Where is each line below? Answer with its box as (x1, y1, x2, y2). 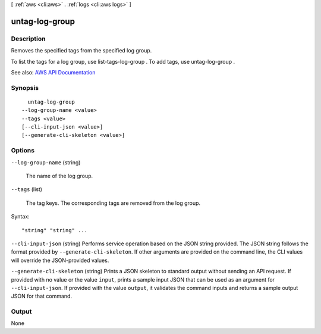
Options (11, 146, 35, 155)
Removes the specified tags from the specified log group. (11, 47, 152, 54)
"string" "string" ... (21, 227, 88, 233)
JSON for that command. (11, 292, 73, 300)
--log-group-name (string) (11, 158, 81, 166)
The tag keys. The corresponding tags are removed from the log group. (26, 199, 201, 207)
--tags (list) (11, 186, 43, 193)
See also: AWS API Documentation (11, 68, 96, 76)
